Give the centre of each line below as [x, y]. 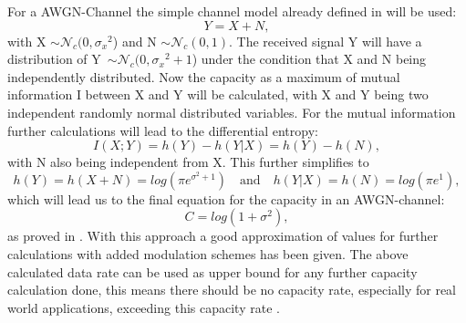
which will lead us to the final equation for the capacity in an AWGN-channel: [226, 198]
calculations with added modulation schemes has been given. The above [208, 253]
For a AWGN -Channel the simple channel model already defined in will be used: [232, 11]
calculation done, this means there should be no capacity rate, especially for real [232, 290]
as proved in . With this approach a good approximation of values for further [223, 236]
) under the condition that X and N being [309, 59]
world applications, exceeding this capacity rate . [144, 307]
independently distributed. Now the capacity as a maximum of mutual [204, 76]
